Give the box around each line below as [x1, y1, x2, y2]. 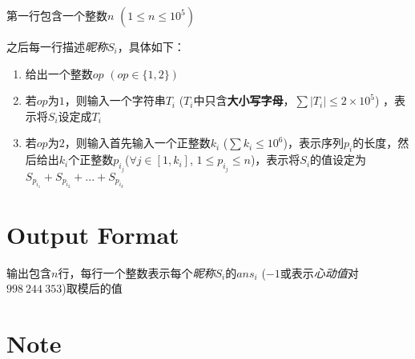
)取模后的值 [62, 280, 123, 297]
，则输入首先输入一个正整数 [64, 134, 211, 151]
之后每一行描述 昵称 [6, 38, 107, 54]
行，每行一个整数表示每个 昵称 [58, 264, 216, 281]
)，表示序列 [283, 134, 344, 151]
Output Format [6, 217, 179, 250]
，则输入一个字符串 [64, 92, 166, 109]
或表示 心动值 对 [280, 264, 359, 281]
